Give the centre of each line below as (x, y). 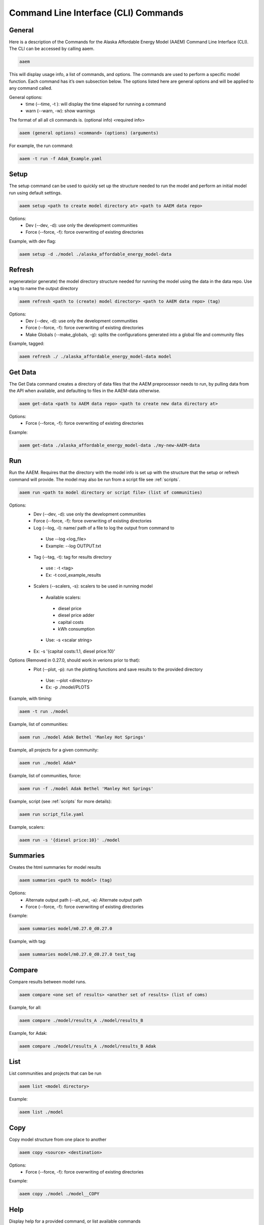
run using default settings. (35, 193)
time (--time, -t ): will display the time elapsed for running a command (96, 104)
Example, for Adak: (28, 1033)
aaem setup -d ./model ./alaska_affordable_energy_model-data (95, 254)
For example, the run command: (41, 146)
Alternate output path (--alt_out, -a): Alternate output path (84, 900)
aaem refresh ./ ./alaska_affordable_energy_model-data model (95, 357)
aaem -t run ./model (44, 711)
